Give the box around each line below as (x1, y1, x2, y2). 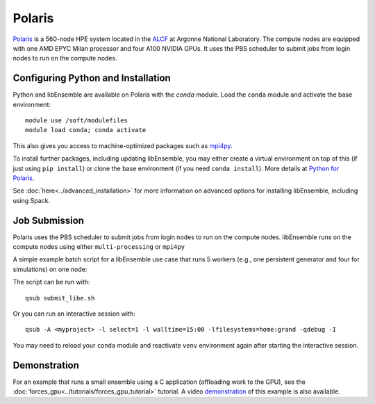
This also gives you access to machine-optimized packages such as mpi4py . (12, 141, 233, 150)
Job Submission (12, 214, 85, 226)
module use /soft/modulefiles (25, 117, 128, 124)
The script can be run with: (12, 278, 90, 286)
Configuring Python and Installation (12, 72, 172, 84)
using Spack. (12, 196, 51, 204)
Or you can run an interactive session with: (12, 309, 135, 318)
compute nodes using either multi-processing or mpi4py (12, 243, 185, 251)
